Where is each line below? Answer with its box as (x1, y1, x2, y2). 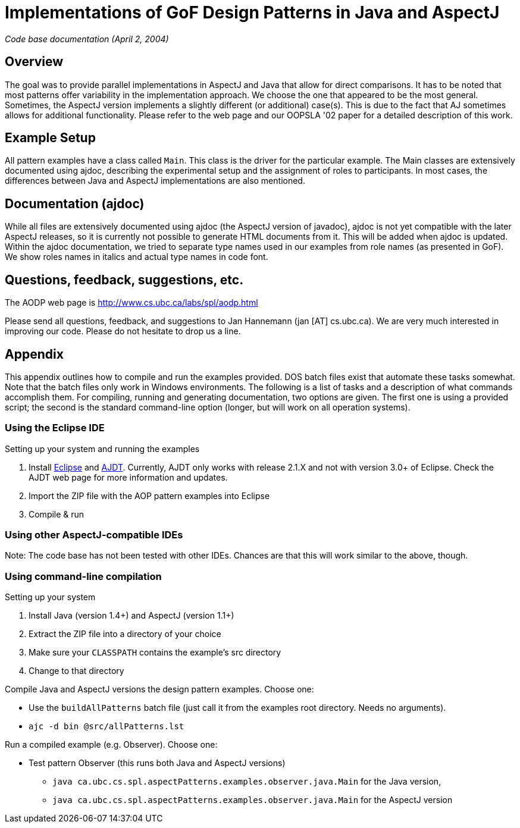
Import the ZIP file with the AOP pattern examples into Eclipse (29, 490, 270, 501)
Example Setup (5, 130, 96, 146)
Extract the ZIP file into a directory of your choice (29, 629, 221, 639)
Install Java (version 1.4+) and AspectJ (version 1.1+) (29, 610, 234, 621)
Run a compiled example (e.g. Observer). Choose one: (5, 739, 218, 750)
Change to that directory (29, 666, 124, 676)
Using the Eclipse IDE (5, 422, 105, 434)
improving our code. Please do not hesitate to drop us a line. (5, 326, 241, 337)
